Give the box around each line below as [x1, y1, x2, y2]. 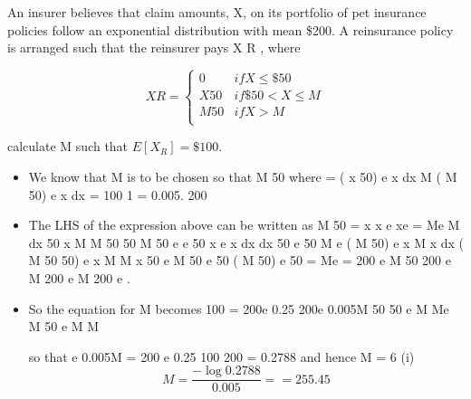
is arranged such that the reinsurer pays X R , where [7, 38, 301, 57]
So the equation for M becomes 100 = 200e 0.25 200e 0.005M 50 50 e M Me [28, 299, 449, 318]
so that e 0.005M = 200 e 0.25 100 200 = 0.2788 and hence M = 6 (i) [28, 347, 415, 366]
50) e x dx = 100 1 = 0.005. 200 [28, 185, 207, 204]
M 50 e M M [28, 317, 100, 336]
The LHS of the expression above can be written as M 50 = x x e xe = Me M [28, 215, 460, 234]
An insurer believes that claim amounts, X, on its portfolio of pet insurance [7, 3, 427, 21]
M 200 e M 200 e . [28, 268, 130, 287]
